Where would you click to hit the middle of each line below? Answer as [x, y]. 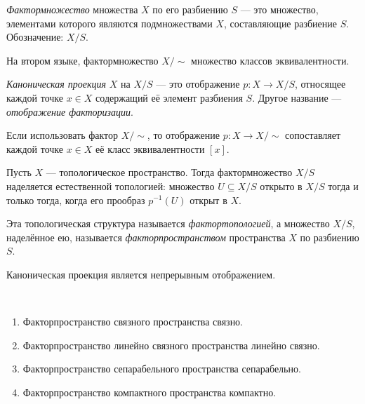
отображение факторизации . [70, 111]
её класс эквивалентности [150, 148]
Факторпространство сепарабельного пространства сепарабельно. [162, 369]
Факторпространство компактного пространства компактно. [150, 392]
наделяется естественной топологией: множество [111, 186]
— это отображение [198, 84]
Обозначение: [35, 37]
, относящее [320, 84]
